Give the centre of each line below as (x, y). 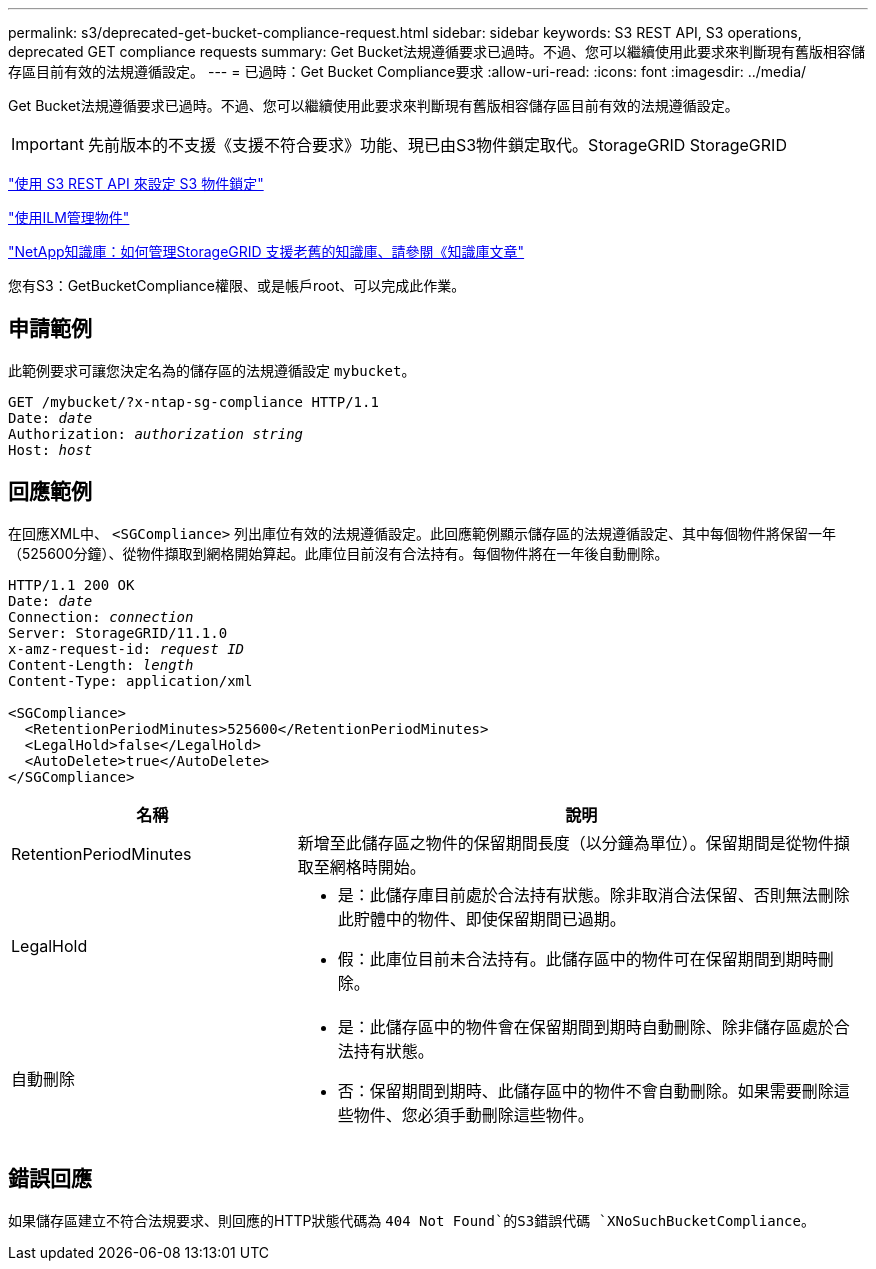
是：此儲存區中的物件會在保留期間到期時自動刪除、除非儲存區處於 (585, 1026)
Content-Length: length (101, 664)
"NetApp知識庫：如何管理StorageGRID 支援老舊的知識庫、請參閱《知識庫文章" (266, 251)
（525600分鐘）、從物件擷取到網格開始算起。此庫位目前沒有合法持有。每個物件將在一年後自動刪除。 (338, 553)
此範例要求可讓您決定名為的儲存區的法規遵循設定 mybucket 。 (212, 370)
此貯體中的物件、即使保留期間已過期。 (481, 918)
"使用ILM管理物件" (69, 217)
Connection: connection (101, 616)
